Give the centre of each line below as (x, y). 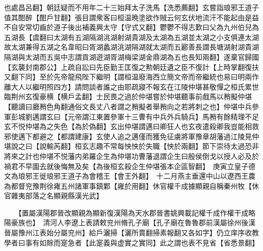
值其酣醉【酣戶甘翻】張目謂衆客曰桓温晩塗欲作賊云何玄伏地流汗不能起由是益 (131, 17)
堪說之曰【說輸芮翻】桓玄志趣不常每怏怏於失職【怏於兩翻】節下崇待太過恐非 (131, 146)
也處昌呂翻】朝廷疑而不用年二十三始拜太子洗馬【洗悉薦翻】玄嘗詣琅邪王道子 (131, 7)
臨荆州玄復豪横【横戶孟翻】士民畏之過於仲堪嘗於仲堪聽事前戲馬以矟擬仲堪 (128, 96)
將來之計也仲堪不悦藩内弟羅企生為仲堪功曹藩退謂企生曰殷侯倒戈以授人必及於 (131, 156)
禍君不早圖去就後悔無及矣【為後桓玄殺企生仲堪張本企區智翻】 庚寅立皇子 (126, 166)
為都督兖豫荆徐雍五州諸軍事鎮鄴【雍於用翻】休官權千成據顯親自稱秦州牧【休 (131, 185)
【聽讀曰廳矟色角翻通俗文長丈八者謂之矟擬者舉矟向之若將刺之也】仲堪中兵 (128, 106)
